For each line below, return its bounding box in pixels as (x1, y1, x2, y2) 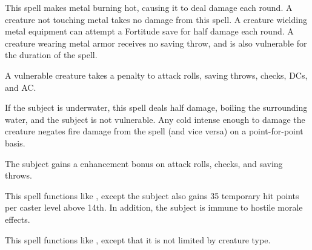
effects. (5, 212, 30, 225)
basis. (5, 136, 25, 149)
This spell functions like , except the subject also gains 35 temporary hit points (5, 189, 299, 202)
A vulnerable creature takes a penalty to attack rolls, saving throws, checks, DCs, (5, 68, 308, 81)
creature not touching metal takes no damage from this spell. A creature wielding (5, 13, 307, 25)
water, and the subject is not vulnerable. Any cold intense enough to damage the (5, 113, 305, 125)
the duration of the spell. (5, 48, 98, 61)
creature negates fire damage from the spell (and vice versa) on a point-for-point (5, 125, 304, 137)
